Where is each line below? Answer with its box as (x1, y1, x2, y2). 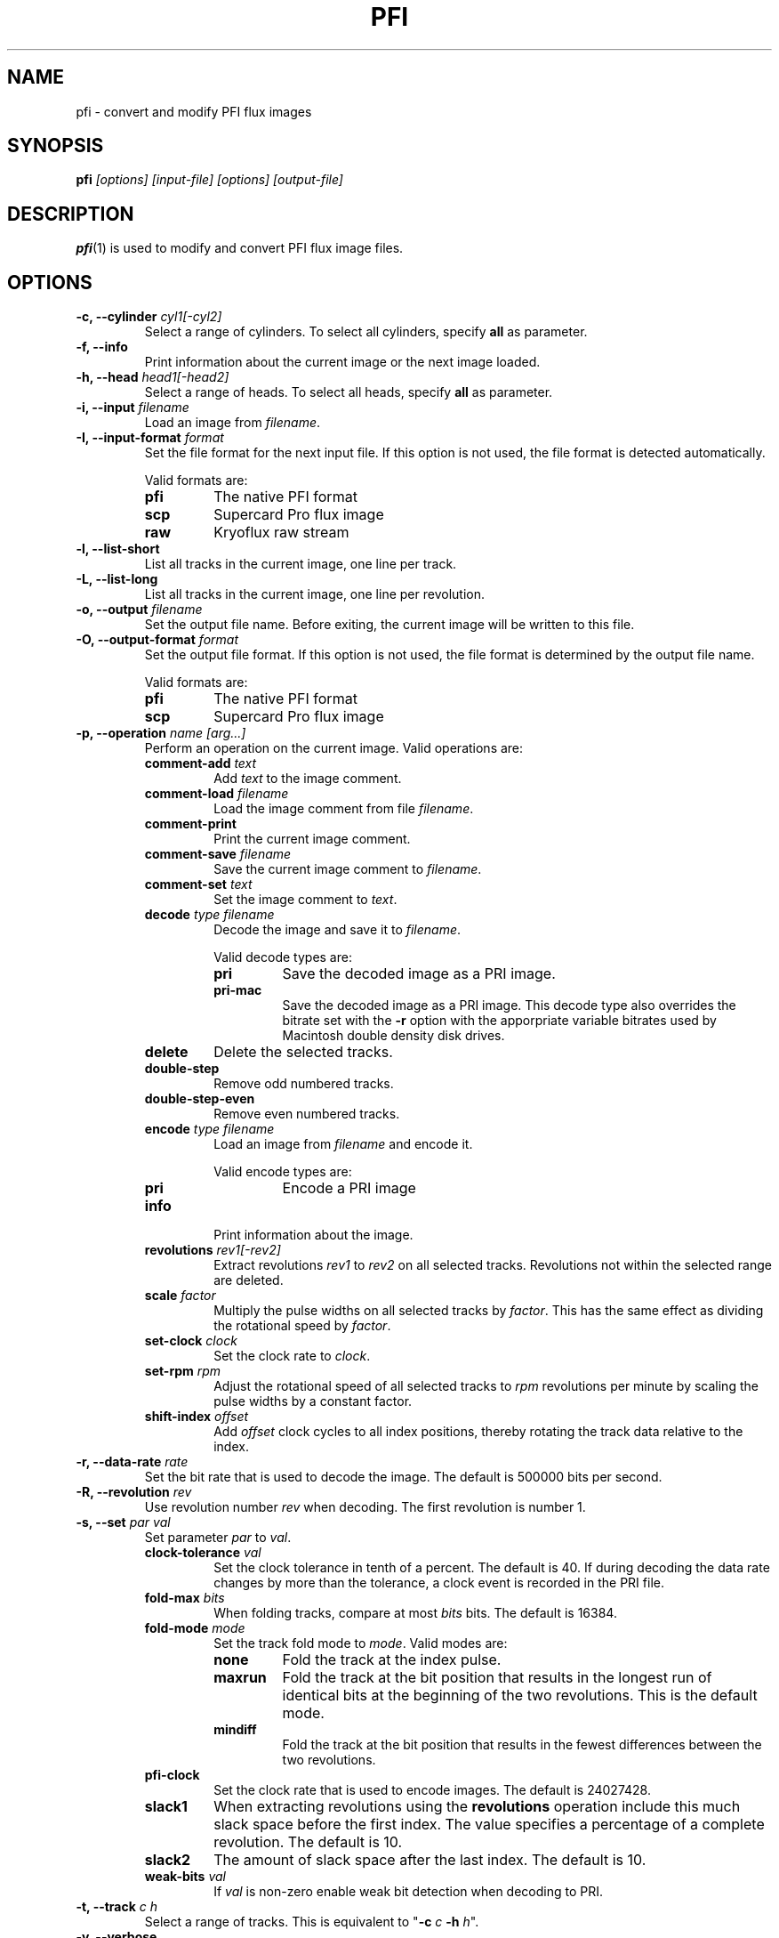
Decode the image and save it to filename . (213, 922, 462, 938)
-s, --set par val (76, 1514, 171, 1530)
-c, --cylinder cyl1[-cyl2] (76, 309, 222, 325)
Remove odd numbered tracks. (213, 1076, 394, 1092)
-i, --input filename (76, 400, 189, 416)
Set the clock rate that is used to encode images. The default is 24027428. (213, 1782, 651, 1798)
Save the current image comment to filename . (213, 861, 482, 877)
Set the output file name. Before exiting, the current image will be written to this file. (144, 617, 635, 633)
